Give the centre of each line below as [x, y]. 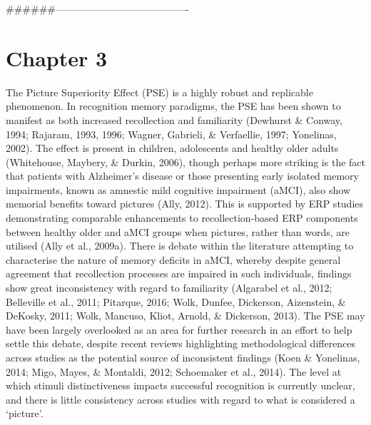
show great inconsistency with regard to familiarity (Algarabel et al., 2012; [169, 288]
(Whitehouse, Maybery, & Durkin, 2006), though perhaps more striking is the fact [185, 162]
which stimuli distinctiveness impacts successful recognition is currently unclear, [181, 385]
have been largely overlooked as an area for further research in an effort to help [179, 329]
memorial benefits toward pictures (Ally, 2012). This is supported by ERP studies [185, 204]
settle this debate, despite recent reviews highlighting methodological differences [181, 343]
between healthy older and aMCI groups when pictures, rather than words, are [178, 231]
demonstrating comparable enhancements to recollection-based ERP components [182, 218]
